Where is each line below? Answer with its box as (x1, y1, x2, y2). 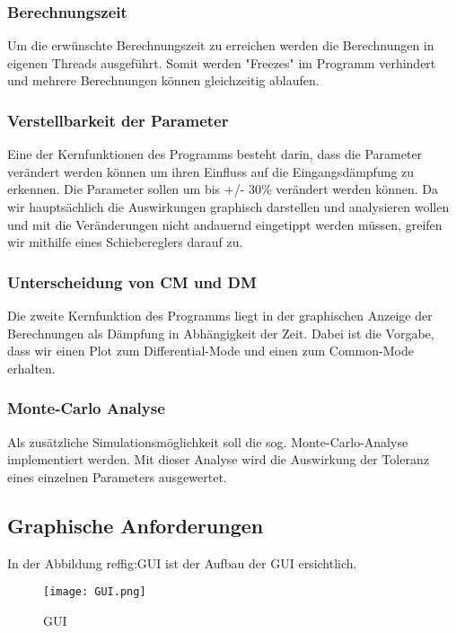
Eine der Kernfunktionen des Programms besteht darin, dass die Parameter (7, 145, 423, 163)
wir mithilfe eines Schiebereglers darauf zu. (7, 233, 243, 251)
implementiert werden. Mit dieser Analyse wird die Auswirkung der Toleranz (7, 450, 429, 469)
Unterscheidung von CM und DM (7, 270, 257, 293)
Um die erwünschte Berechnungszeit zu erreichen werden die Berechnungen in (7, 36, 434, 55)
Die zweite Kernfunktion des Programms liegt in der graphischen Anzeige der (7, 306, 433, 324)
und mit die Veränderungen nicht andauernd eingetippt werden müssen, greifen (7, 215, 443, 233)
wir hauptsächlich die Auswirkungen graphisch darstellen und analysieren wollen (7, 198, 450, 215)
